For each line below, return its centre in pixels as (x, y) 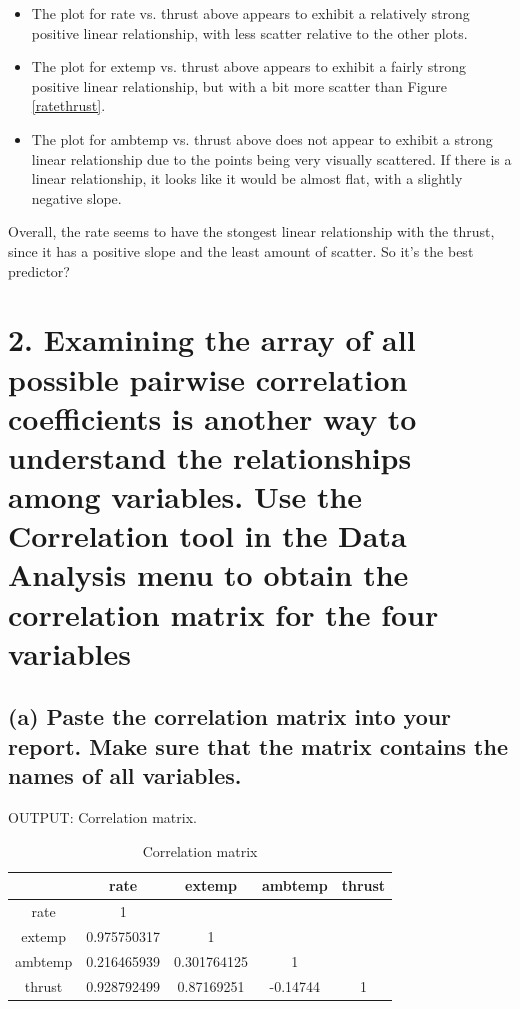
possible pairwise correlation (208, 378)
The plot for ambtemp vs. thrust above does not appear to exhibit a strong (262, 138)
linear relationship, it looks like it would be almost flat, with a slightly (247, 178)
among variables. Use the (185, 496)
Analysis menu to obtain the (208, 574)
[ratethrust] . (68, 105)
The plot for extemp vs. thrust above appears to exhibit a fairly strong (248, 66)
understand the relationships (210, 456)
